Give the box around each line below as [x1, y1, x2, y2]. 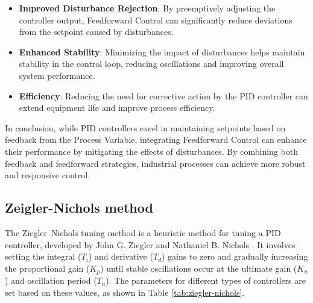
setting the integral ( [5, 250, 81, 263]
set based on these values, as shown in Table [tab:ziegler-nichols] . [5, 286, 245, 298]
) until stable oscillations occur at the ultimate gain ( [100, 261, 297, 274]
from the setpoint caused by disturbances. [19, 25, 174, 38]
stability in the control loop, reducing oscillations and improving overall [19, 57, 284, 70]
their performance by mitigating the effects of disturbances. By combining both [5, 145, 298, 157]
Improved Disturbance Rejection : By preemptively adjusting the [19, 2, 276, 14]
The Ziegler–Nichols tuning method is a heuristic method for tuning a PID [5, 226, 281, 239]
